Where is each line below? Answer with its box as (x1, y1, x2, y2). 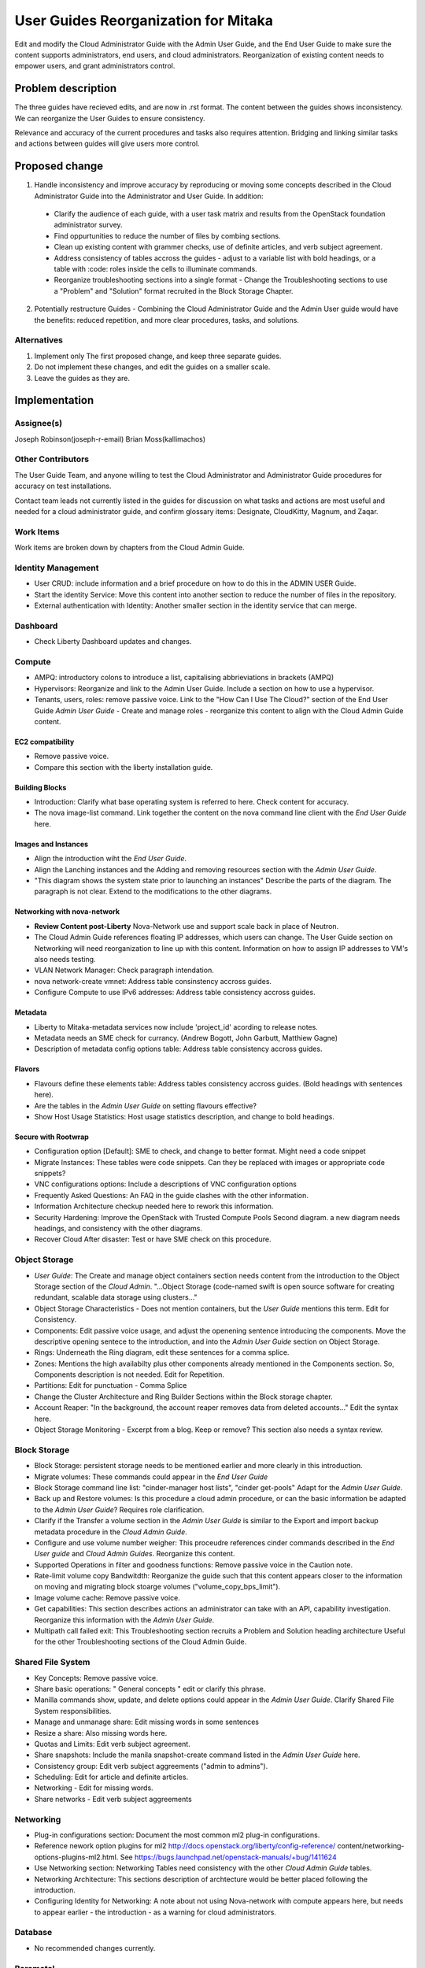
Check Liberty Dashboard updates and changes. (34, 637, 192, 646)
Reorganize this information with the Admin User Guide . (34, 1615, 215, 1625)
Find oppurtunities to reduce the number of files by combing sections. (54, 231, 281, 240)
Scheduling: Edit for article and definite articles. (34, 1772, 189, 1782)
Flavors (14, 1064, 40, 1074)
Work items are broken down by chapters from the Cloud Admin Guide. (14, 543, 245, 553)
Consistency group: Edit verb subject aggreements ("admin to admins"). (34, 1761, 268, 1770)
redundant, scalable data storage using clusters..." (34, 1293, 198, 1302)
